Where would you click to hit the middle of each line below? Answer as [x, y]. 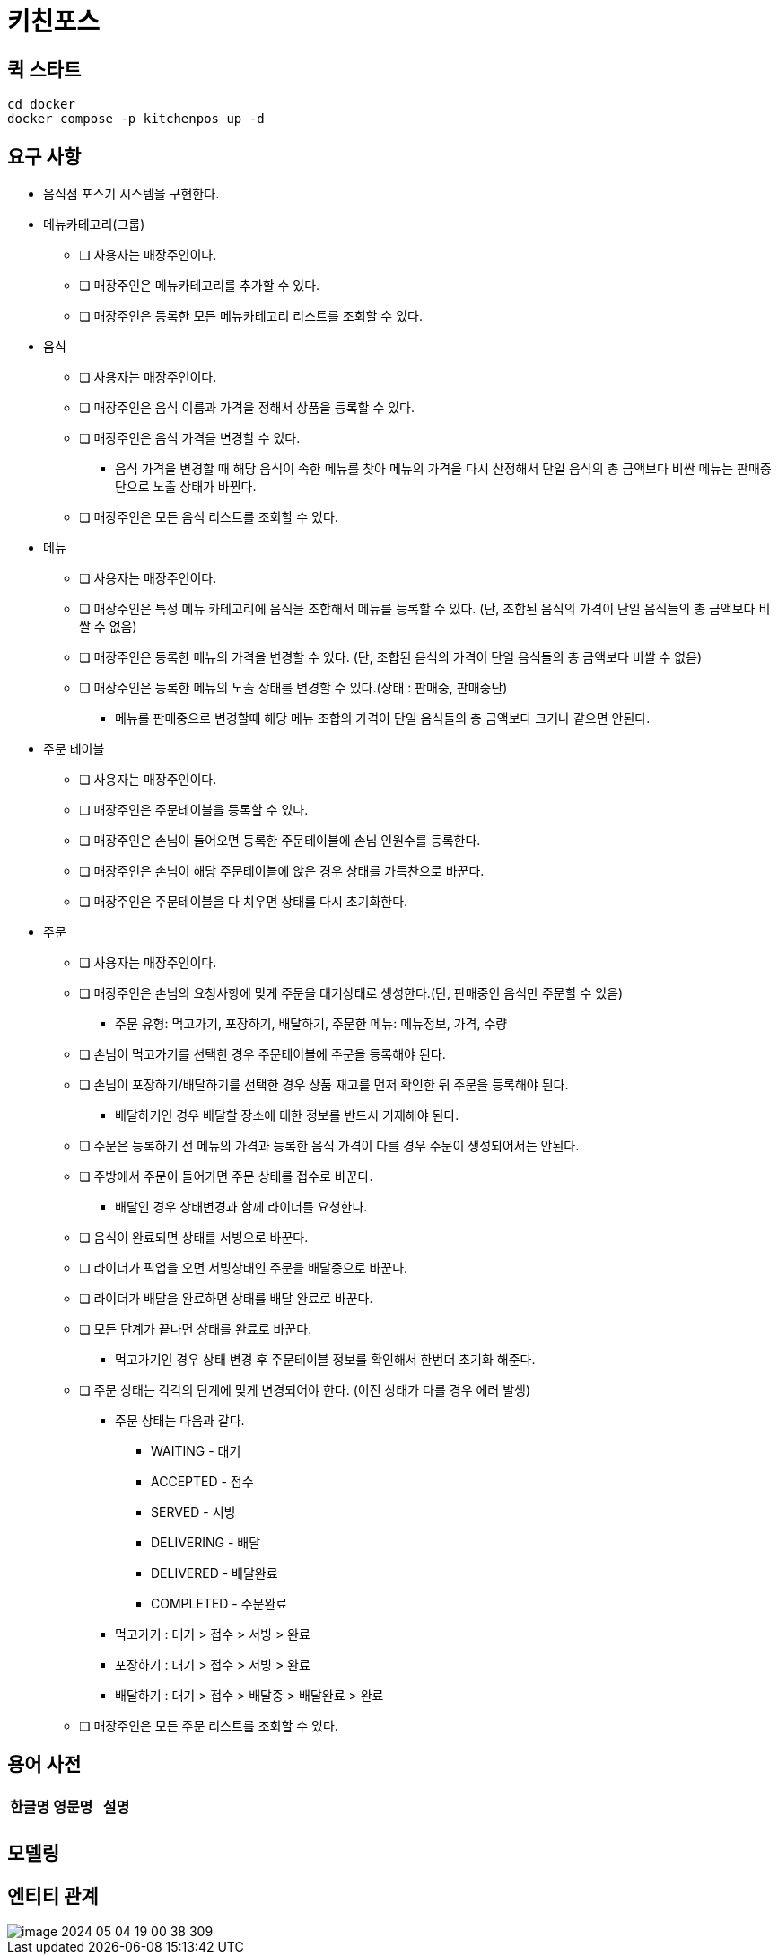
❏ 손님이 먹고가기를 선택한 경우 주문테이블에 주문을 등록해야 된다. [262, 1054]
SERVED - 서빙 [193, 1512]
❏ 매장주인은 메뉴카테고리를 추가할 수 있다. [200, 286]
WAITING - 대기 [196, 1451]
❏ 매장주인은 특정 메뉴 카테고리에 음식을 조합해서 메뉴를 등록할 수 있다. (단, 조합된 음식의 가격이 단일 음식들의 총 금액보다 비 [425, 609]
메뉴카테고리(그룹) [94, 225]
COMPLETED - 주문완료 [219, 1604]
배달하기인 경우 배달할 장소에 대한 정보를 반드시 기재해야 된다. [287, 1115]
